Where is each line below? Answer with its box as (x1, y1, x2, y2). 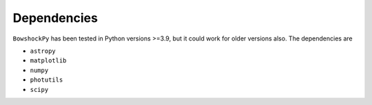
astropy (30, 47, 56, 55)
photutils (30, 76, 63, 84)
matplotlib (30, 57, 67, 65)
